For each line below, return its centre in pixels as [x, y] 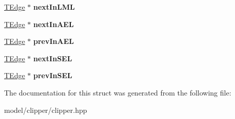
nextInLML [54, 7]
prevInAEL [54, 41]
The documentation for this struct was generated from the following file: [118, 92]
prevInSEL [53, 75]
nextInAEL [54, 24]
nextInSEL [53, 58]
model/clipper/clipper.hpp [46, 110]
